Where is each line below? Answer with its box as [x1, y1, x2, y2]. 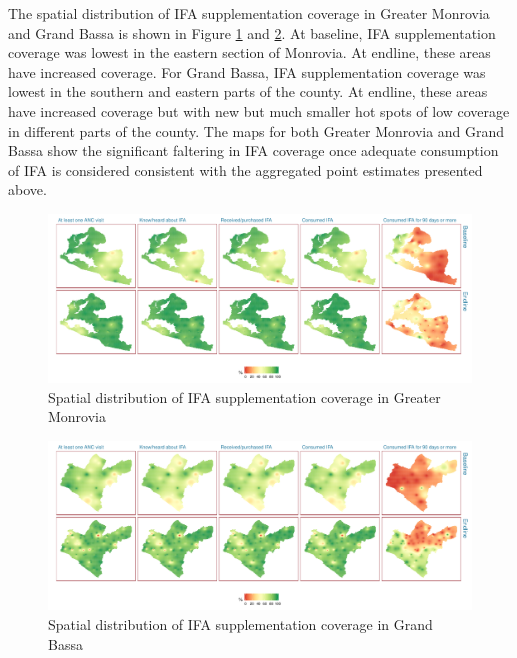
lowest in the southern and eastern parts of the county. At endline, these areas [8, 81, 488, 102]
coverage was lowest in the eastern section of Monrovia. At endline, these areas [8, 42, 491, 63]
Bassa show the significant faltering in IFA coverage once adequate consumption [8, 140, 499, 161]
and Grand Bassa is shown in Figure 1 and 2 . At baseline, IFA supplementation [8, 22, 496, 43]
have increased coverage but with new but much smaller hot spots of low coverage [8, 100, 510, 121]
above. [8, 179, 47, 200]
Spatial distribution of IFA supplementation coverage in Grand [48, 614, 433, 634]
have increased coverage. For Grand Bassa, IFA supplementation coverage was [8, 61, 486, 82]
